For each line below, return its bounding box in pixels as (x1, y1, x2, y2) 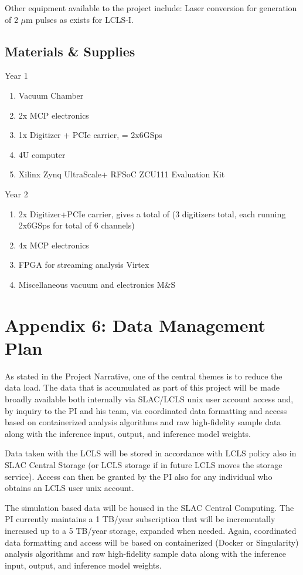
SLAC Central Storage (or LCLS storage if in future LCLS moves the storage (5, 458, 282, 470)
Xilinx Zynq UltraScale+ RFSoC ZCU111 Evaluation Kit (18, 168, 225, 180)
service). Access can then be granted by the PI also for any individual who (5, 470, 273, 482)
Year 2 (5, 187, 28, 200)
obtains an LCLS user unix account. (5, 482, 134, 494)
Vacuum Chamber (18, 89, 84, 101)
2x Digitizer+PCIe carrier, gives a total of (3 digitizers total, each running (18, 207, 286, 220)
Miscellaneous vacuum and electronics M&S (18, 278, 176, 290)
